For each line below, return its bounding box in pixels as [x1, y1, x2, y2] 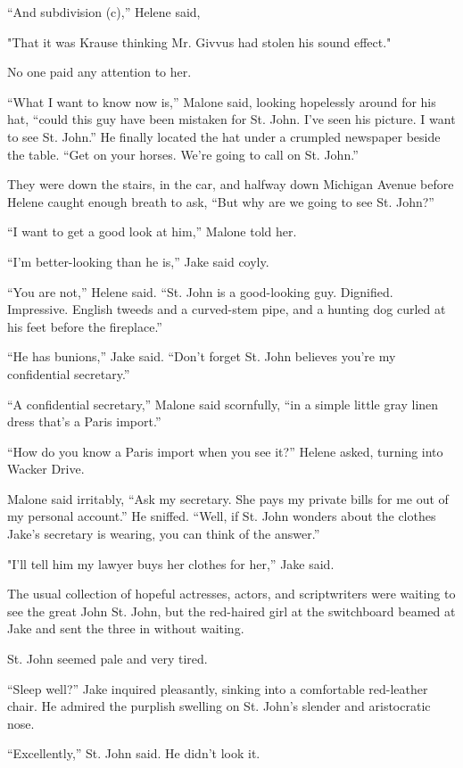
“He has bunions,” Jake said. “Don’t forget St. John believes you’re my [7, 347, 396, 366]
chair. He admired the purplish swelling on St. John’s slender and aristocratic [7, 697, 431, 715]
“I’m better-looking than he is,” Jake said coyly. [7, 252, 269, 270]
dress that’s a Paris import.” [7, 412, 161, 431]
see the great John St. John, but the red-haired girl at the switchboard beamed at [7, 601, 456, 620]
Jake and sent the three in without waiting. [7, 619, 244, 638]
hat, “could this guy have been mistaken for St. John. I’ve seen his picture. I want [7, 110, 456, 128]
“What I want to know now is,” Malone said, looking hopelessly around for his [7, 92, 436, 111]
